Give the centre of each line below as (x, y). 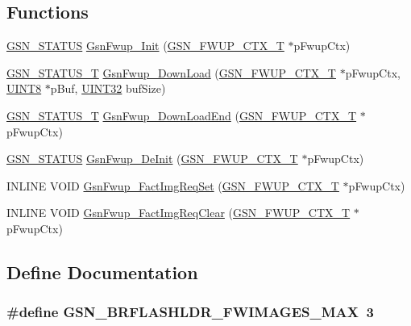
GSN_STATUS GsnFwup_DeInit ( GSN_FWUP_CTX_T (152, 159)
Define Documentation (102, 272)
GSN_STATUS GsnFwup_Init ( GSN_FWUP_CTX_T (145, 46)
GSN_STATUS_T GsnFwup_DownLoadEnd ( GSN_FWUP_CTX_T (182, 115)
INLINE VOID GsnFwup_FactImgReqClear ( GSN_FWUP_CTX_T (179, 213)
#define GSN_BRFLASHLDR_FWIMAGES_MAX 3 (190, 312)
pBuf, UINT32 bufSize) (108, 88)
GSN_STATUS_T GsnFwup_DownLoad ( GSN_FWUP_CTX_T (171, 72)
